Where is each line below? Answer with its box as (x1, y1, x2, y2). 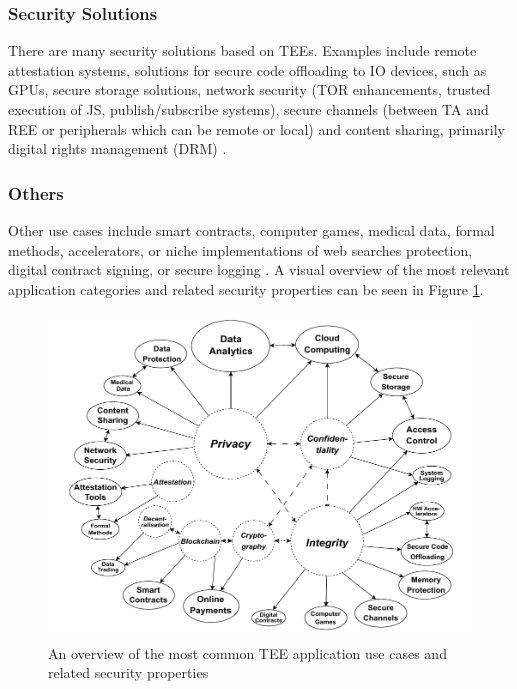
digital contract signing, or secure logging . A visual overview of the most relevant (8, 259, 510, 280)
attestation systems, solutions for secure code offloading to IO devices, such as (8, 59, 487, 80)
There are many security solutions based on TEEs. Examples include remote (8, 40, 477, 61)
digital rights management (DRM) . (8, 138, 227, 159)
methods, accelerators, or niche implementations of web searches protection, (8, 239, 473, 260)
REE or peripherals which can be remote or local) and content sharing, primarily (8, 118, 505, 139)
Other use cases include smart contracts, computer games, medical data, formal (8, 220, 495, 240)
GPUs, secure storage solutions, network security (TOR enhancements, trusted (8, 79, 491, 100)
